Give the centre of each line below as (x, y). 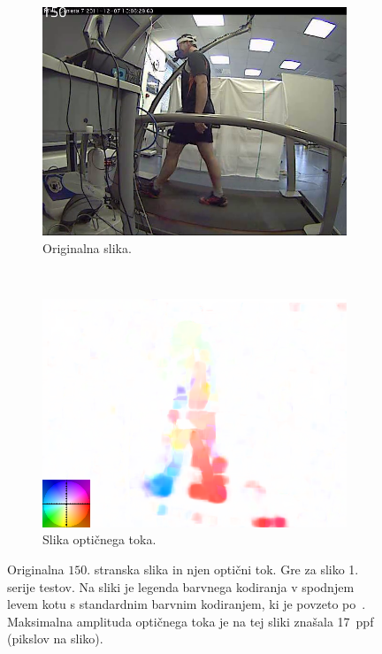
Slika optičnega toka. (99, 539)
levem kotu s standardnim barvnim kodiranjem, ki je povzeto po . (187, 604)
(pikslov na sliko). (55, 639)
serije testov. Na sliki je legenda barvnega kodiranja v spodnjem (181, 586)
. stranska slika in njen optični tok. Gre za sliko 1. (223, 569)
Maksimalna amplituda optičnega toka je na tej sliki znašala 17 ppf (191, 621)
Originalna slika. (87, 247)
